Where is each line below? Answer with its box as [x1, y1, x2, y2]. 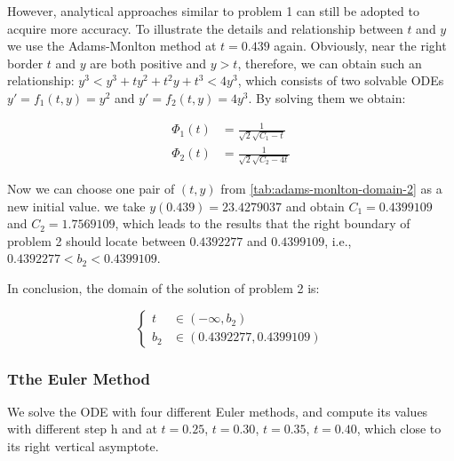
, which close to [356, 419, 442, 438]
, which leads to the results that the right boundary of [115, 214, 410, 233]
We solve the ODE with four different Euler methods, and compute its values [7, 401, 428, 420]
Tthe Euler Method [7, 367, 151, 389]
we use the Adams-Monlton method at [7, 36, 217, 55]
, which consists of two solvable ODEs [237, 71, 444, 90]
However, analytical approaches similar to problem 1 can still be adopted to [7, 2, 419, 20]
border [7, 53, 44, 72]
